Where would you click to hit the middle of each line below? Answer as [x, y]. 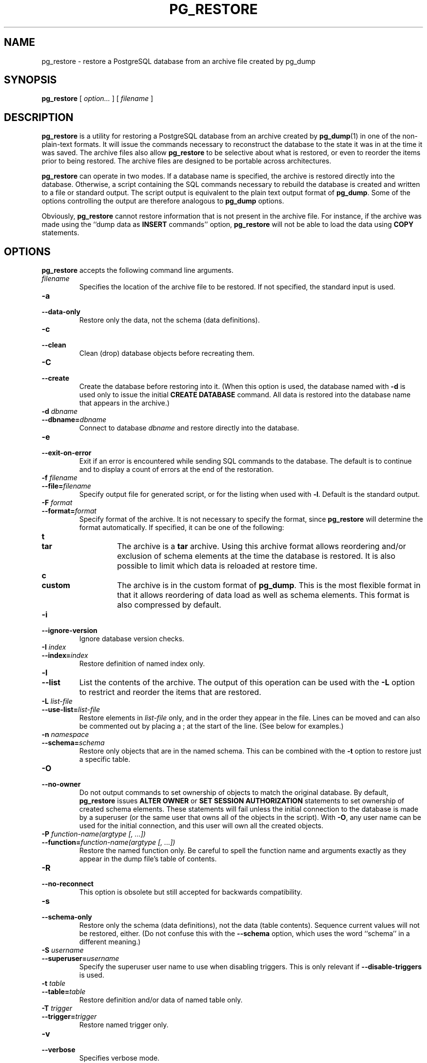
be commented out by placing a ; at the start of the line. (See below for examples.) [211, 726]
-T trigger [57, 1008]
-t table [54, 983]
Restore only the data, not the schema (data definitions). [169, 320]
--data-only [61, 312]
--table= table [64, 992]
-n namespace [65, 735]
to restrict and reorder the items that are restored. [170, 692]
